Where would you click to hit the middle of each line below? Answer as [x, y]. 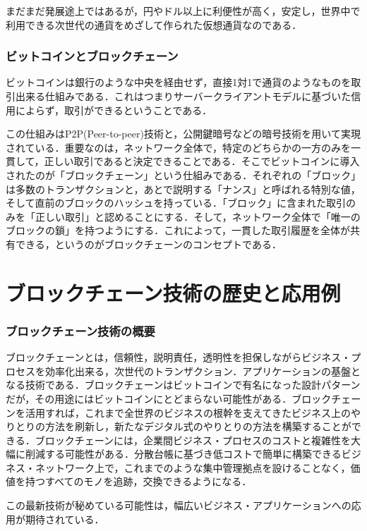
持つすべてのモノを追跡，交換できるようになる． [138, 481]
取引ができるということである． [138, 110]
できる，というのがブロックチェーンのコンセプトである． [148, 244]
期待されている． [65, 519]
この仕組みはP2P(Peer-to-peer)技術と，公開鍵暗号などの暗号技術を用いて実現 [183, 134]
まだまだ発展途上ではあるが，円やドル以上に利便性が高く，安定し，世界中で [183, 11]
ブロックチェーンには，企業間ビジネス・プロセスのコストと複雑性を [193, 440]
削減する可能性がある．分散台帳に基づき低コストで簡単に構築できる [183, 454]
